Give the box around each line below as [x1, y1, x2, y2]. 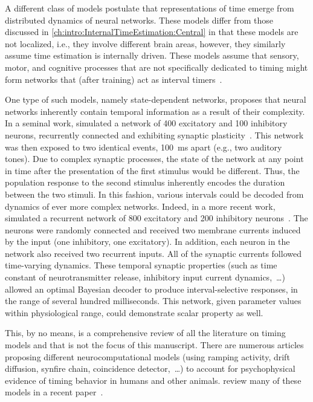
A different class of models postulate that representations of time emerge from [5, 2, 294, 14]
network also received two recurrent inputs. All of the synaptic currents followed [5, 247, 302, 259]
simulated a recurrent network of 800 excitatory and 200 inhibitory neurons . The [5, 212, 308, 224]
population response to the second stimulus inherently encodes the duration [5, 176, 285, 189]
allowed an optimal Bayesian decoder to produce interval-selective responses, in [5, 282, 298, 295]
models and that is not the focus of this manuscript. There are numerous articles [5, 339, 304, 351]
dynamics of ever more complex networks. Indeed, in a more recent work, [5, 199, 276, 212]
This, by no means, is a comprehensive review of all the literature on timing [5, 326, 286, 339]
